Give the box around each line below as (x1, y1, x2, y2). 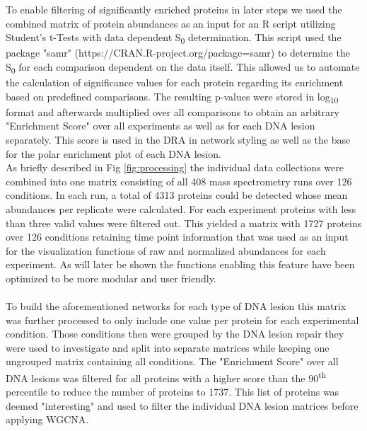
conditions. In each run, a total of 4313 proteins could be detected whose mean (6, 188, 348, 202)
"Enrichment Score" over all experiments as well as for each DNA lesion (6, 118, 315, 133)
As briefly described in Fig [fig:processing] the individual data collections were (6, 160, 344, 175)
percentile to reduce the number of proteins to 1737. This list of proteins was (6, 384, 339, 399)
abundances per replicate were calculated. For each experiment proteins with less (6, 201, 356, 216)
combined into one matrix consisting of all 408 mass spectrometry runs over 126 (6, 173, 352, 188)
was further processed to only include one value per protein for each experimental (6, 312, 359, 327)
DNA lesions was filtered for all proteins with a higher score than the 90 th (6, 369, 327, 385)
